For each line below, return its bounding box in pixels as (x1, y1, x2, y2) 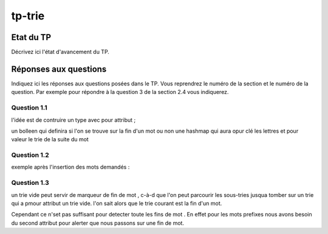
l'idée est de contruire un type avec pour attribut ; (11, 116, 136, 124)
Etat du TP (11, 32, 52, 42)
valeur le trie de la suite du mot (11, 136, 89, 143)
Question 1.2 (11, 151, 50, 159)
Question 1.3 (11, 179, 50, 187)
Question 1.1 (11, 104, 48, 112)
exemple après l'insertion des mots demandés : (11, 164, 130, 171)
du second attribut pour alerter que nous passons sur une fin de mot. (11, 219, 185, 227)
